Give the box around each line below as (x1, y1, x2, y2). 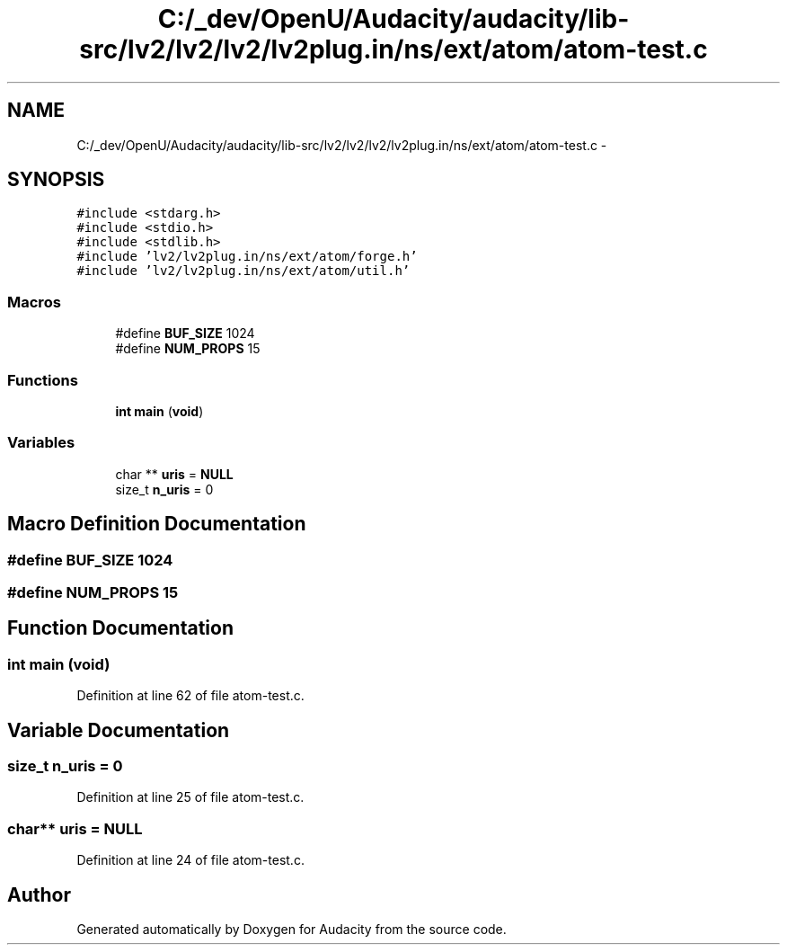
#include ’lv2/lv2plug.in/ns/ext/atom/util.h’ (76, 263, 411, 279)
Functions (7, 370, 78, 389)
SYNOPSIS (7, 168, 105, 191)
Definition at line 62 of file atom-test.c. (76, 688, 305, 704)
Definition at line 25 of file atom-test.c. (76, 789, 305, 805)
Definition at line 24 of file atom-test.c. (76, 852, 305, 868)
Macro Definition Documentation (7, 512, 306, 536)
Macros (7, 292, 61, 311)
